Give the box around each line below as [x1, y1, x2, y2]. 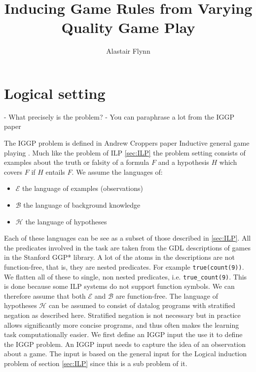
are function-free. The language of [115, 290, 218, 301]
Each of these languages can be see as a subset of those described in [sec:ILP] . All [4, 233, 251, 243]
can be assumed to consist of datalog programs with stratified [48, 300, 235, 310]
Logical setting [4, 83, 106, 103]
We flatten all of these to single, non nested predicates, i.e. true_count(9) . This [4, 271, 247, 281]
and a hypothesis [158, 157, 209, 167]
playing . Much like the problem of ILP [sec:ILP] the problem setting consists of [4, 147, 246, 157]
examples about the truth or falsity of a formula [4, 157, 149, 167]
